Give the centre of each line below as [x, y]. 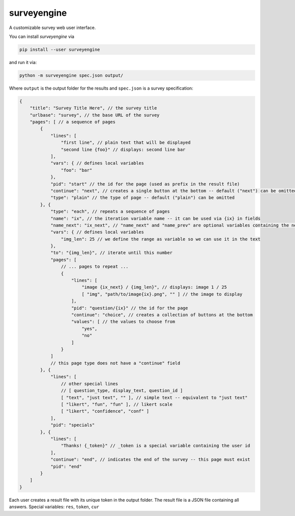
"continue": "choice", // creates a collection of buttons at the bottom [162, 315]
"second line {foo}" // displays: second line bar [123, 149]
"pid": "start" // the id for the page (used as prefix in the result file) [145, 184]
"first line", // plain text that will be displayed [126, 143]
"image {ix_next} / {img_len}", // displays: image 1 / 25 [154, 287]
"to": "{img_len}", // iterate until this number [111, 253]
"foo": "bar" [76, 170]
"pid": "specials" [73, 425]
